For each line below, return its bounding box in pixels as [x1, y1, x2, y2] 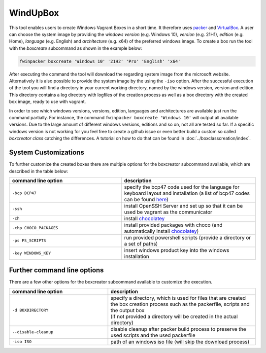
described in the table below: [9, 168, 68, 174]
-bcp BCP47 [12, 190, 37, 196]
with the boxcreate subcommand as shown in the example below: [9, 45, 142, 51]
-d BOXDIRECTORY [12, 308, 49, 313]
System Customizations [9, 148, 85, 157]
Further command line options [9, 266, 104, 275]
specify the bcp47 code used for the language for [124, 183, 240, 190]
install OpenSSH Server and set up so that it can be [124, 202, 243, 209]
